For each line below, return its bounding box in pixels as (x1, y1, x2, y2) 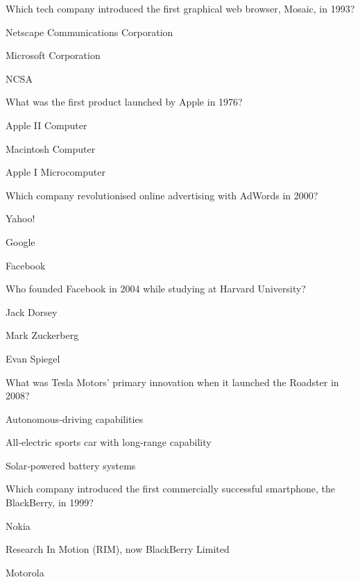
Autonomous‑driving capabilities (6, 411, 144, 426)
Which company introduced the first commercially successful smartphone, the (6, 481, 335, 496)
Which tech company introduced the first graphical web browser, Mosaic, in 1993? (6, 1, 355, 15)
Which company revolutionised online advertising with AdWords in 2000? (6, 188, 318, 202)
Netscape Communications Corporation (6, 24, 173, 39)
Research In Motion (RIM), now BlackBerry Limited (6, 542, 230, 556)
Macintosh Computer (6, 141, 96, 156)
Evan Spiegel (6, 351, 60, 365)
